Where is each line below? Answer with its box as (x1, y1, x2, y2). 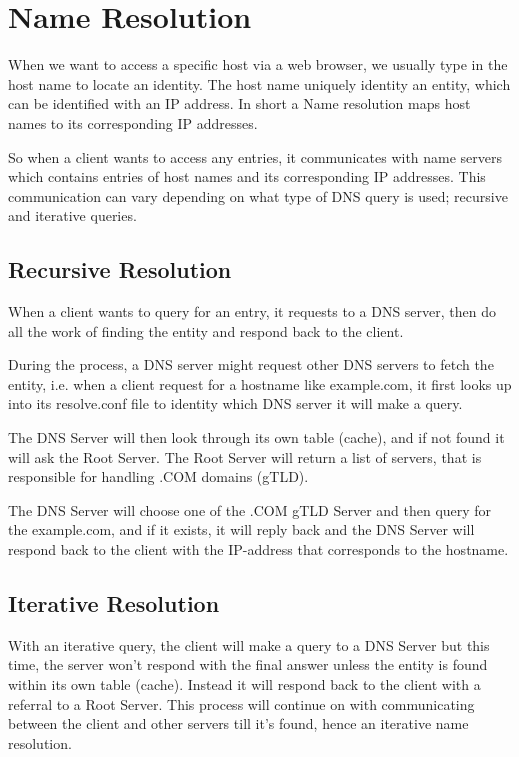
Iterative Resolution (8, 588, 220, 618)
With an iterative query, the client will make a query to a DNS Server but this (8, 634, 490, 655)
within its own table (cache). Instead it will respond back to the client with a (8, 674, 481, 694)
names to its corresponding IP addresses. (8, 112, 258, 133)
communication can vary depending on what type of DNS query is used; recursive (8, 185, 508, 206)
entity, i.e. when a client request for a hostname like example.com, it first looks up (8, 373, 512, 394)
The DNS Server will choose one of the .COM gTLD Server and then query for (8, 499, 492, 520)
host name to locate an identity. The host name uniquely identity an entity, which (8, 73, 511, 94)
